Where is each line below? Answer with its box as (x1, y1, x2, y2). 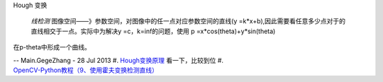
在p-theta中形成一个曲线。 (13, 43, 91, 52)
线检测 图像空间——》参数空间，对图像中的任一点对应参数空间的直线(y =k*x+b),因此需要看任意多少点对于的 (30, 17, 346, 25)
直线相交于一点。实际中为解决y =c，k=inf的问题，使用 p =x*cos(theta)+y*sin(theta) (30, 27, 276, 35)
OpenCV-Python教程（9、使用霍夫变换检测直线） (13, 66, 159, 74)
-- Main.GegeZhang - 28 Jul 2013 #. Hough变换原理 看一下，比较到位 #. (13, 56, 223, 64)
